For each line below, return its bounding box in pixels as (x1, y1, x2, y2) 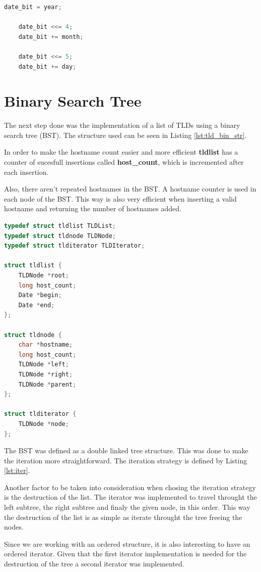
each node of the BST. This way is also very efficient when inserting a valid (4, 193, 237, 204)
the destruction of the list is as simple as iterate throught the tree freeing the (4, 511, 242, 522)
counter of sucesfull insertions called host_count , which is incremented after (4, 157, 244, 167)
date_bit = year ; (4, 4, 62, 11)
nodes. (4, 521, 24, 532)
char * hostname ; (18, 341, 73, 349)
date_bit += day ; (18, 63, 77, 70)
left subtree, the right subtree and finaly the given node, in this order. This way (4, 502, 250, 512)
